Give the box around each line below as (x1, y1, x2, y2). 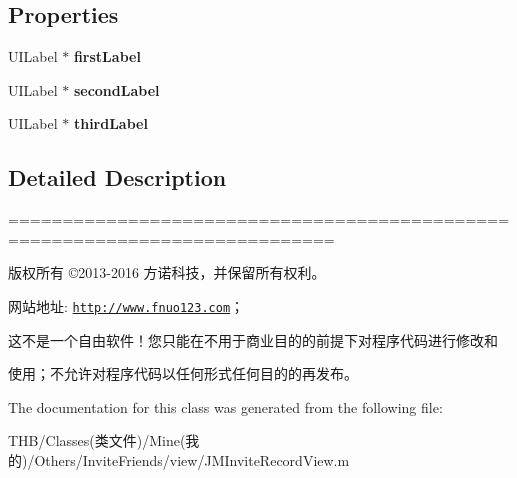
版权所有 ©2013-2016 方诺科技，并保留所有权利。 (8, 262, 326, 283)
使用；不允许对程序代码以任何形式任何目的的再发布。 (8, 363, 358, 384)
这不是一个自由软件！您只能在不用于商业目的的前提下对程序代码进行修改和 (8, 329, 498, 350)
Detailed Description (8, 162, 227, 193)
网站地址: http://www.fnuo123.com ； (8, 295, 245, 316)
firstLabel (73, 46, 141, 67)
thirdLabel (73, 113, 148, 134)
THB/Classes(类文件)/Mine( (8, 430, 186, 451)
